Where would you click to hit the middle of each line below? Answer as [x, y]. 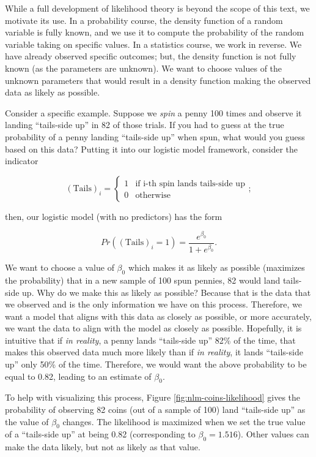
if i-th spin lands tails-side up [190, 183]
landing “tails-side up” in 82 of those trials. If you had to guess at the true [145, 125]
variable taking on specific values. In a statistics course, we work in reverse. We [153, 44]
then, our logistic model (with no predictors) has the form [114, 216]
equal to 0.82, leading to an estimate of [78, 376]
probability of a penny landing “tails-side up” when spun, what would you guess [155, 136]
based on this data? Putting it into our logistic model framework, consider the [152, 149]
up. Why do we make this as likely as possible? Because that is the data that [167, 292]
